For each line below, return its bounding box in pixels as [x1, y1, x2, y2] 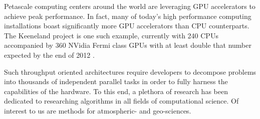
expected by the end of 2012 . [4, 49, 95, 60]
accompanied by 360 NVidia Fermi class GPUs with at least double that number [4, 40, 251, 50]
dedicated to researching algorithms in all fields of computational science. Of [4, 96, 239, 106]
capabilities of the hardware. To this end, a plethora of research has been [4, 86, 228, 96]
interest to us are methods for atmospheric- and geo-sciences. [4, 105, 191, 116]
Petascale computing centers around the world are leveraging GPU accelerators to [4, 1, 255, 11]
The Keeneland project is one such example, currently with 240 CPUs [4, 30, 218, 40]
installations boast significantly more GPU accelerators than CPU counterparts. [4, 20, 249, 31]
